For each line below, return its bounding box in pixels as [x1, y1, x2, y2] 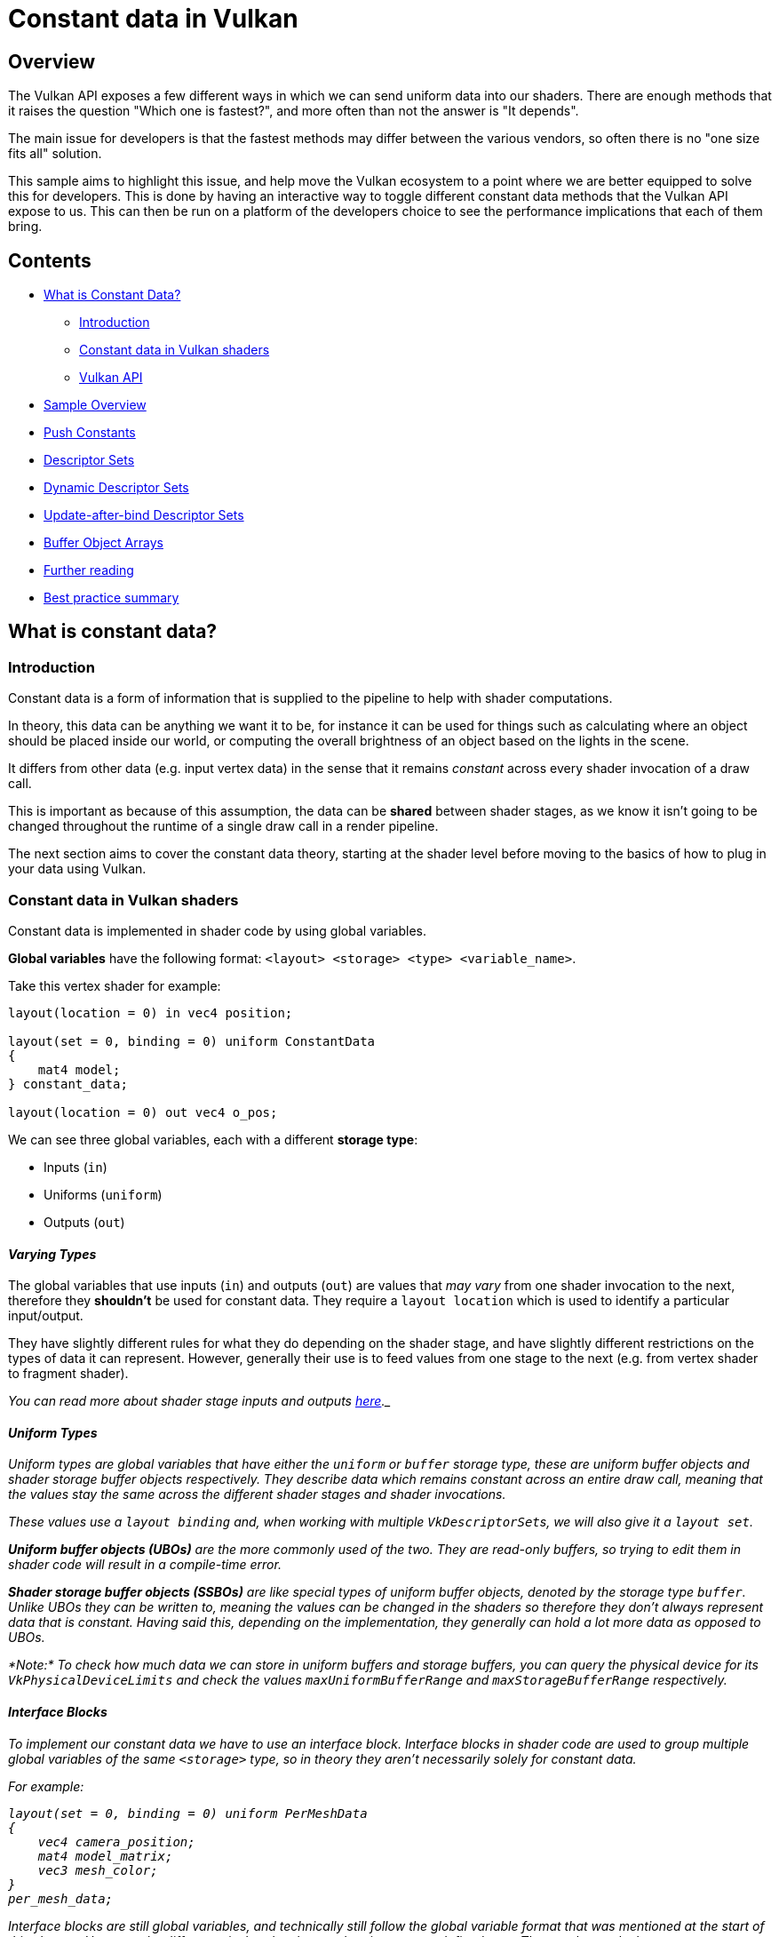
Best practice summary [44, 590, 179, 606]
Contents [8, 249, 91, 272]
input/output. [8, 1308, 83, 1324]
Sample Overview [44, 397, 147, 413]
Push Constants [44, 425, 136, 441]
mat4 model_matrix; [37, 1848, 173, 1863]
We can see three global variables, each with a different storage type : [8, 1131, 418, 1147]
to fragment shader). [8, 1366, 129, 1382]
